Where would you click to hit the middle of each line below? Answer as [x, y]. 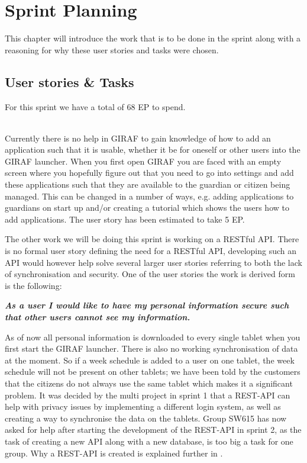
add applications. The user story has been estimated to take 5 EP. [125, 219]
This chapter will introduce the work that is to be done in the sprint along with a [153, 38]
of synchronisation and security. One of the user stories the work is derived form [150, 274]
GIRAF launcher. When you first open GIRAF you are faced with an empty [143, 161]
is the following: [33, 285]
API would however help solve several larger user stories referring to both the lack [153, 262]
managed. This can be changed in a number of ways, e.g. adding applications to [149, 196]
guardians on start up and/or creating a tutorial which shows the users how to [147, 208]
